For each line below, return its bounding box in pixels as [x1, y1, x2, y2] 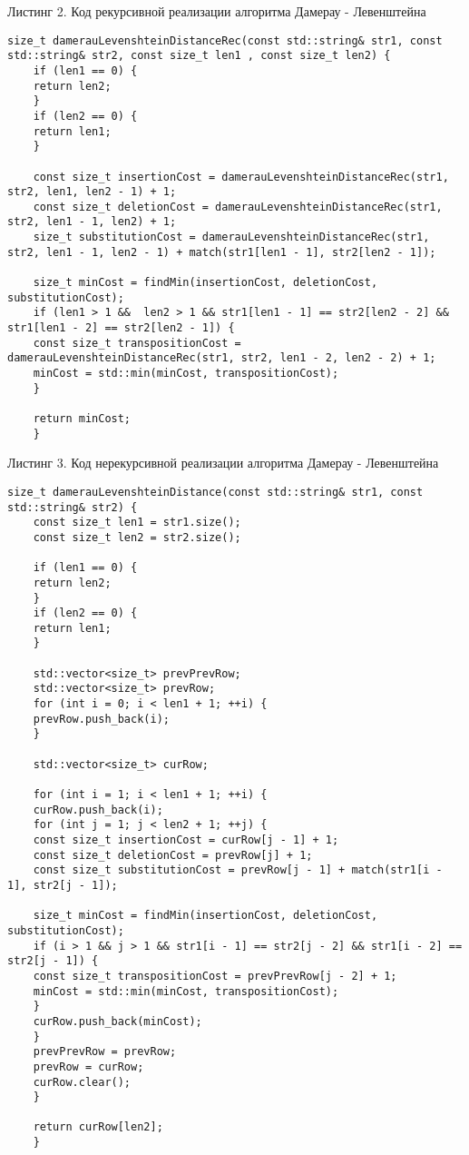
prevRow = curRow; [33, 1060, 144, 1073]
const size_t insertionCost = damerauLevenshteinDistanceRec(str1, [33, 170, 449, 183]
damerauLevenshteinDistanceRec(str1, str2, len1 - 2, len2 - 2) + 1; [7, 351, 436, 365]
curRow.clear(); [33, 1075, 132, 1089]
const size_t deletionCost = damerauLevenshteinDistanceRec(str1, [33, 200, 443, 213]
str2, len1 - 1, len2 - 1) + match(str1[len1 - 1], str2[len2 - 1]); [7, 245, 436, 259]
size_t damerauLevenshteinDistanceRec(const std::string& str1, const [7, 34, 443, 47]
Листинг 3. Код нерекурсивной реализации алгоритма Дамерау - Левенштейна [7, 453, 439, 472]
